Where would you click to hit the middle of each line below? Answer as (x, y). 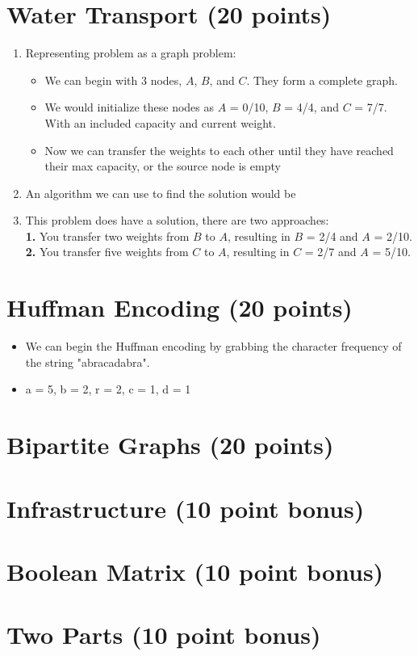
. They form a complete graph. (322, 80)
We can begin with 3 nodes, (113, 80)
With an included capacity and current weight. (160, 122)
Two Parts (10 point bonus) (164, 635)
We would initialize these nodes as (130, 107)
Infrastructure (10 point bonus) (186, 508)
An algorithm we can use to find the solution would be (161, 193)
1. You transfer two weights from (107, 235)
